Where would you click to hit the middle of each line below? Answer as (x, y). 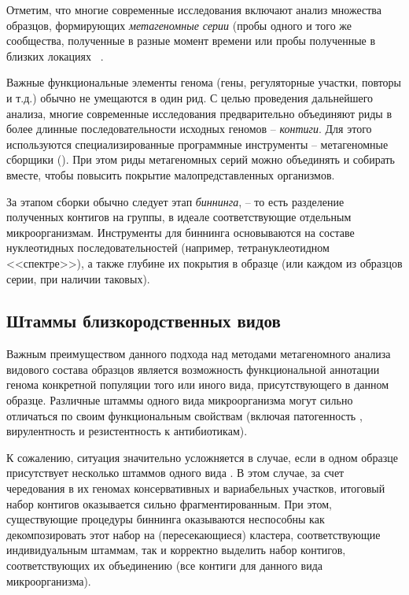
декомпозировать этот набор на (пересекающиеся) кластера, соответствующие (193, 534)
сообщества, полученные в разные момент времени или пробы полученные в (191, 41)
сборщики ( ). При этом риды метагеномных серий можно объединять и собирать (201, 159)
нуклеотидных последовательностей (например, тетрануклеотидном (168, 248)
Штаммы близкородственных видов (144, 321)
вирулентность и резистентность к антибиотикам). (127, 431)
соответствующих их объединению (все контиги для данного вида (165, 565)
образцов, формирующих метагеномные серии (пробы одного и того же (179, 25)
